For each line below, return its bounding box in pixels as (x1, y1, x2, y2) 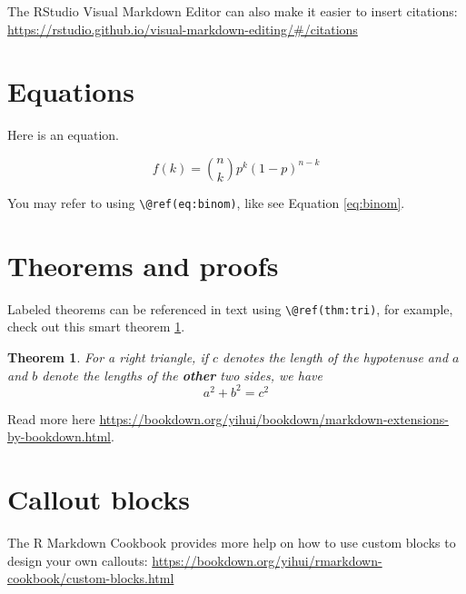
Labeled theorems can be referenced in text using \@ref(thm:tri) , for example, (7, 299, 453, 318)
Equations (7, 73, 134, 110)
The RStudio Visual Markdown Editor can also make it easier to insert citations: (7, 2, 458, 20)
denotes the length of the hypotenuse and (223, 347, 449, 366)
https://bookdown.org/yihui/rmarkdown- (152, 550, 382, 569)
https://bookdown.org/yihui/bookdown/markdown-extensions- (99, 409, 449, 428)
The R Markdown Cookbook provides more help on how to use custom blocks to (7, 532, 456, 551)
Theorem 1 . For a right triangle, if (7, 347, 208, 366)
